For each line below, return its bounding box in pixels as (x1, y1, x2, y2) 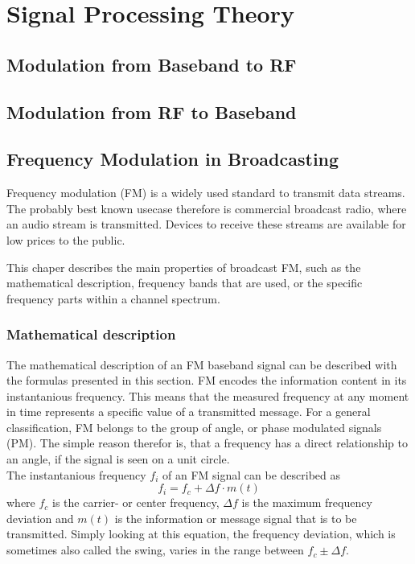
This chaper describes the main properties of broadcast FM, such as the (6, 258, 361, 275)
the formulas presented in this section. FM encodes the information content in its (6, 372, 407, 389)
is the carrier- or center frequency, (52, 494, 220, 511)
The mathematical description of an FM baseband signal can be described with (6, 356, 397, 373)
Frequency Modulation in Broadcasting (6, 146, 339, 171)
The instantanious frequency (6, 466, 146, 483)
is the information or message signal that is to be (114, 509, 357, 526)
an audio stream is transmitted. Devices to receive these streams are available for (6, 216, 406, 233)
